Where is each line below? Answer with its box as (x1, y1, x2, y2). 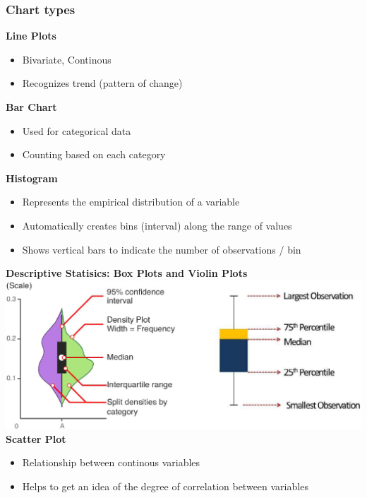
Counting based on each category (22, 147, 166, 162)
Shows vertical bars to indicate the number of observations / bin (22, 242, 301, 256)
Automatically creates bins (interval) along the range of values (22, 218, 292, 232)
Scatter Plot (6, 431, 66, 446)
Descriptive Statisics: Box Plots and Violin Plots (6, 266, 248, 280)
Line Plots (6, 28, 56, 43)
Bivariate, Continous (22, 52, 112, 66)
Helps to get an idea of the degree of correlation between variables (22, 478, 308, 493)
